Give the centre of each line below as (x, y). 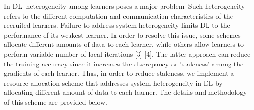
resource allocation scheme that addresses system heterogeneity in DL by (113, 82)
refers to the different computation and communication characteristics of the (118, 15)
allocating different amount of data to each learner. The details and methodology (126, 92)
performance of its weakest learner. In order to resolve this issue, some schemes (122, 34)
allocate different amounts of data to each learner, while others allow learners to (124, 44)
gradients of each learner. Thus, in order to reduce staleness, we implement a (119, 73)
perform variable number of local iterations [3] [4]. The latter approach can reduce (127, 54)
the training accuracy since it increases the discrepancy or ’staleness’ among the (124, 63)
